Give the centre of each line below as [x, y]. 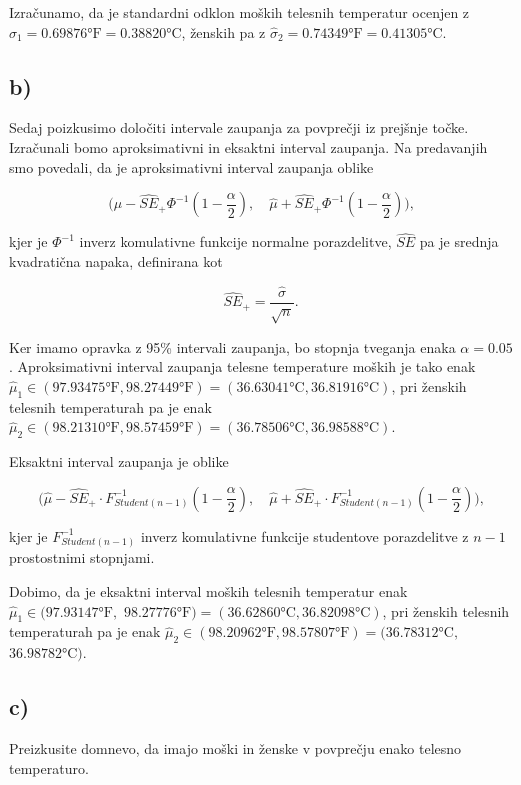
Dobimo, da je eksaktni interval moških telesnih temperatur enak [208, 590]
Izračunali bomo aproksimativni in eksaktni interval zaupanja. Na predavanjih [248, 146]
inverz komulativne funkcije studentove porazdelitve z [304, 535]
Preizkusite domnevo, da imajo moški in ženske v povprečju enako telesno [235, 747]
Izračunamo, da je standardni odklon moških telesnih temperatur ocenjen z [239, 12]
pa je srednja [459, 241]
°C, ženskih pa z [216, 31]
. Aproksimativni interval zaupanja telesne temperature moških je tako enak [242, 366]
